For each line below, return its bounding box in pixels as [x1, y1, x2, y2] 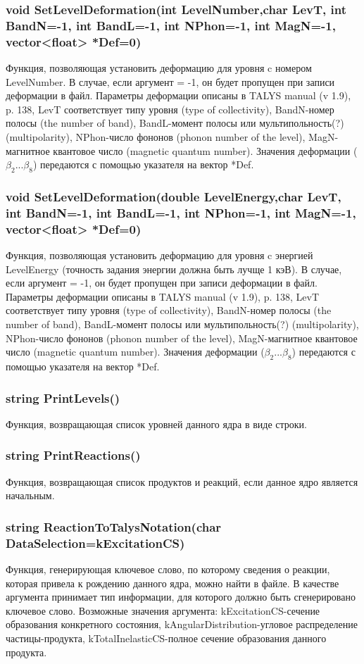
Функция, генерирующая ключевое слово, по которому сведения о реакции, [6, 561, 330, 576]
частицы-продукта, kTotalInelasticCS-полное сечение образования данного [6, 630, 327, 645]
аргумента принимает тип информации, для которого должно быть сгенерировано [6, 589, 356, 604]
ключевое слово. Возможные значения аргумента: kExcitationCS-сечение [6, 603, 320, 618]
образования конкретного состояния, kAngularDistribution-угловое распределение [6, 617, 358, 632]
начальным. [6, 488, 55, 503]
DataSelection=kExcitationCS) [6, 534, 185, 551]
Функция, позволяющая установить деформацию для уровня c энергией [6, 248, 313, 263]
